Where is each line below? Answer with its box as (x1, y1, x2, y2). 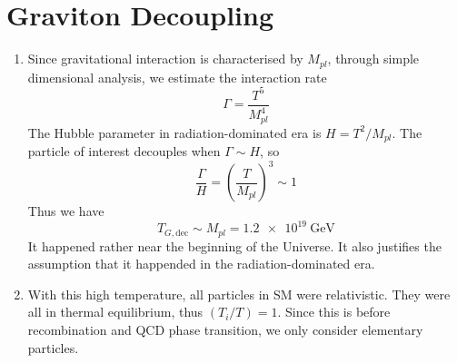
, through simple (327, 49, 420, 68)
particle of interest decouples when (27, 141, 221, 160)
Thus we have (27, 201, 104, 221)
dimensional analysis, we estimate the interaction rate (27, 67, 327, 86)
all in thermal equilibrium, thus (27, 302, 204, 321)
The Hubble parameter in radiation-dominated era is (27, 123, 322, 142)
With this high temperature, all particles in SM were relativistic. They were (27, 284, 451, 303)
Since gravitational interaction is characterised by (27, 49, 303, 68)
